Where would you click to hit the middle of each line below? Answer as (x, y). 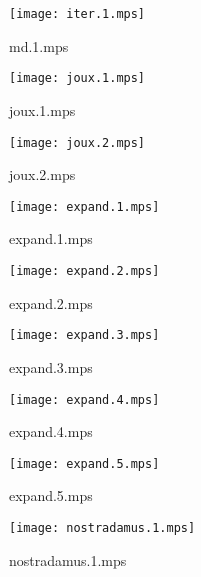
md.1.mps (39, 45)
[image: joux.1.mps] (77, 78)
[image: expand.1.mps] (84, 206)
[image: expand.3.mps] (84, 335)
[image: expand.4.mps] (84, 399)
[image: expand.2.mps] (84, 271)
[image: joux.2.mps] (77, 142)
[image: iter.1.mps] (77, 14)
